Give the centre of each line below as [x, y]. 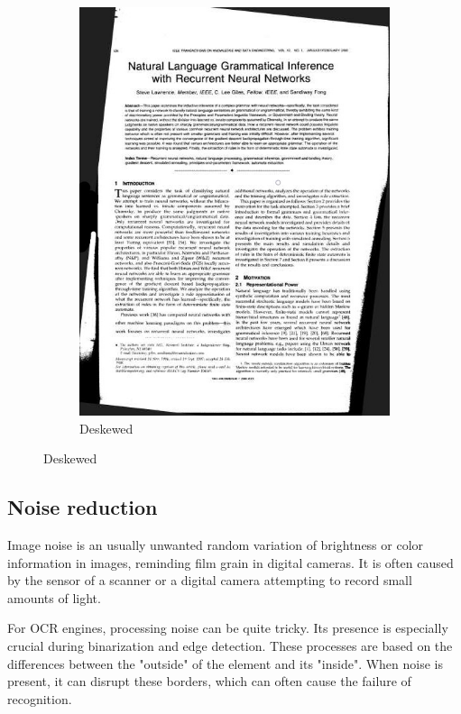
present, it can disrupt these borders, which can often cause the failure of [209, 681]
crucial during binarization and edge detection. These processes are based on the [230, 645]
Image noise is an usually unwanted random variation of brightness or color [216, 545]
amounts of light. [54, 597]
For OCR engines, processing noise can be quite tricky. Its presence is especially [228, 628]
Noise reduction [83, 507]
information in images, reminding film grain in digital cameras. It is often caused [230, 562]
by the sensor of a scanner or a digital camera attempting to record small [210, 580]
